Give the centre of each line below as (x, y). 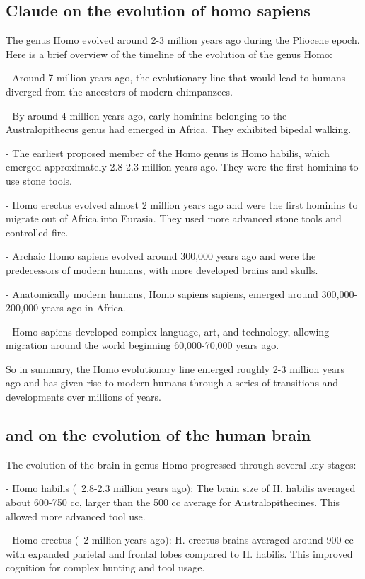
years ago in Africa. (83, 308)
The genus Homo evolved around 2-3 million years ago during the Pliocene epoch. (183, 40)
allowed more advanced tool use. (76, 516)
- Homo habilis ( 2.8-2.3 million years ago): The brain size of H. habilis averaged (181, 488)
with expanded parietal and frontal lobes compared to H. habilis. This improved (179, 553)
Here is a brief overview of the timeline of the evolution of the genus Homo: (169, 53)
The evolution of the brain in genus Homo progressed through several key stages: (181, 464)
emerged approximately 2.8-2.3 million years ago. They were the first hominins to (182, 167)
